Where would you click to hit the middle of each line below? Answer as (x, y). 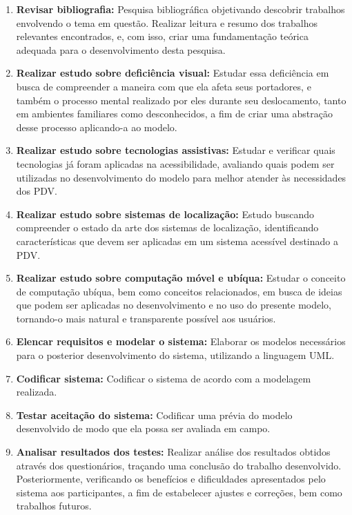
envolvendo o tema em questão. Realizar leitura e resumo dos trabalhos (167, 22)
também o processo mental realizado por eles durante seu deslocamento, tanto (181, 100)
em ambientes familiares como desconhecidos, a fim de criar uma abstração (174, 114)
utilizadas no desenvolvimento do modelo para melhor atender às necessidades (181, 177)
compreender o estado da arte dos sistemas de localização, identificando (167, 227)
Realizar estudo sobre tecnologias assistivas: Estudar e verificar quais (176, 150)
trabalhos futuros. (54, 506)
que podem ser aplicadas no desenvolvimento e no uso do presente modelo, (174, 305)
